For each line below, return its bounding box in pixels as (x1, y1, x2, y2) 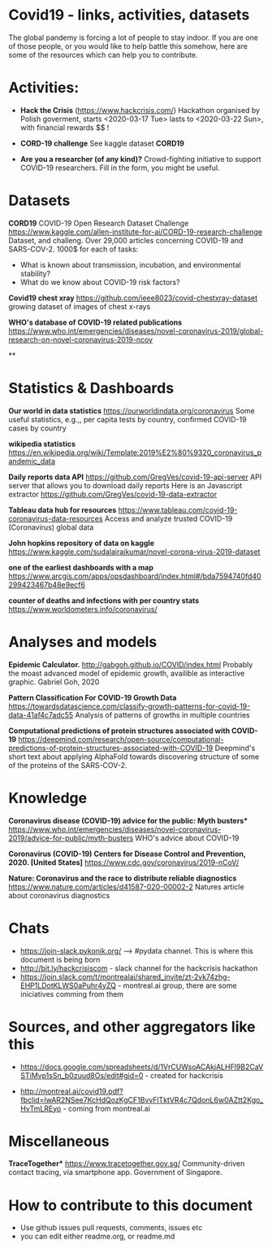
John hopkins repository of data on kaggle (8, 538, 155, 548)
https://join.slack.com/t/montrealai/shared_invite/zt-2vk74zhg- (19, 972, 231, 981)
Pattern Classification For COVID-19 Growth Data (8, 692, 177, 702)
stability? (19, 269, 51, 278)
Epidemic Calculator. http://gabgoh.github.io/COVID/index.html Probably (8, 659, 253, 669)
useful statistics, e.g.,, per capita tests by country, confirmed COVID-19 (8, 414, 247, 424)
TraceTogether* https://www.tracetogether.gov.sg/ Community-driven (8, 1159, 245, 1168)
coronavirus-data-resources (8, 513, 103, 523)
